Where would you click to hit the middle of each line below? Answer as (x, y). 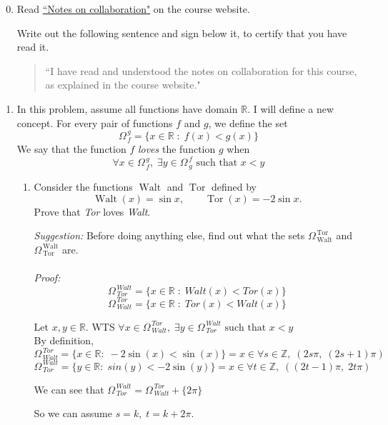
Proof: (47, 277)
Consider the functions (83, 186)
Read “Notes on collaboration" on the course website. (133, 9)
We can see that (69, 389)
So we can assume (73, 413)
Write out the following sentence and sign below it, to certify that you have (182, 32)
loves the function (176, 149)
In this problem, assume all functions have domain (127, 108)
